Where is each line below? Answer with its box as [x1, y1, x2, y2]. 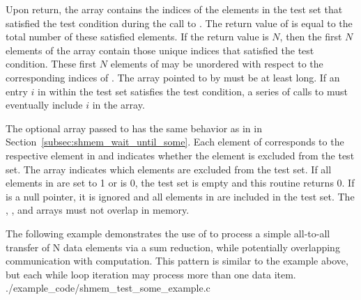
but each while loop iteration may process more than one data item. [6, 267, 296, 281]
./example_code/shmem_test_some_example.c [6, 281, 210, 295]
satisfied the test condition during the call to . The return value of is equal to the [6, 15, 353, 30]
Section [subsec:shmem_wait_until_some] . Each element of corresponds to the [6, 134, 344, 149]
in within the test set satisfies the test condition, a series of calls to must [38, 84, 348, 98]
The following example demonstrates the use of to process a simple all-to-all [6, 226, 330, 240]
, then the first [279, 29, 342, 44]
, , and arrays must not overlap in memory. [6, 203, 190, 217]
